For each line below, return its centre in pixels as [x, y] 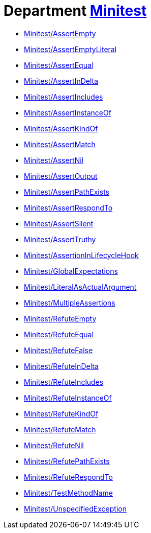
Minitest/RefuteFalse [58, 350]
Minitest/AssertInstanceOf [68, 112]
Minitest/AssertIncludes [64, 97]
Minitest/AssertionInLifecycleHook [81, 255]
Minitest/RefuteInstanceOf [68, 398]
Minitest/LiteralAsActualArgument [80, 287]
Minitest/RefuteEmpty [60, 318]
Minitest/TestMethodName [68, 493]
